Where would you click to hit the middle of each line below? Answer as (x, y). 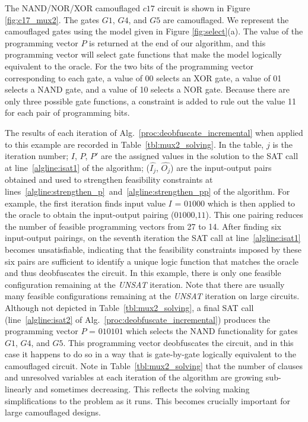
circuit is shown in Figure (204, 8)
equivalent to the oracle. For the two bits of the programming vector (129, 66)
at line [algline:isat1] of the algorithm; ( (77, 167)
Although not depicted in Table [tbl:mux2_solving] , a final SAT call (129, 307)
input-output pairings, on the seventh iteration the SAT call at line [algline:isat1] (153, 238)
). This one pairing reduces (254, 215)
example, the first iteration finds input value (85, 203)
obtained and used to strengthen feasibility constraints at (109, 180)
